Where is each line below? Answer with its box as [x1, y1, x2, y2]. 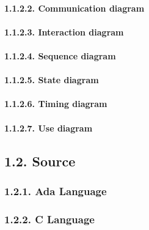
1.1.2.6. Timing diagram [4, 97, 107, 110]
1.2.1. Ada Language [4, 183, 107, 198]
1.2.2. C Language [4, 211, 95, 226]
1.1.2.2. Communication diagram [4, 1, 145, 14]
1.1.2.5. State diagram [4, 73, 99, 86]
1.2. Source [4, 151, 76, 170]
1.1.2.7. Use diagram [4, 121, 93, 134]
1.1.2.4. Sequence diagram [4, 49, 116, 62]
